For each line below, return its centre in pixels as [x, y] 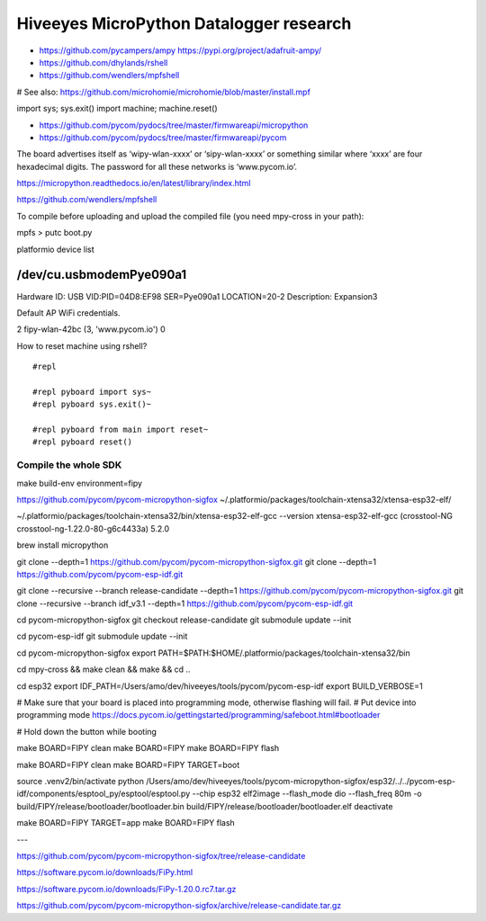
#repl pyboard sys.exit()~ [92, 404]
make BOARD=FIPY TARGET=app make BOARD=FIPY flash [126, 823]
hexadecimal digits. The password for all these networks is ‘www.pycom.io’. [157, 166]
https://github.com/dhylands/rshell [103, 62]
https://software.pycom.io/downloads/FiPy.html [105, 872]
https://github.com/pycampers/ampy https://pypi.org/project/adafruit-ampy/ [180, 50]
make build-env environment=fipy [80, 483]
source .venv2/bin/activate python [80, 781]
